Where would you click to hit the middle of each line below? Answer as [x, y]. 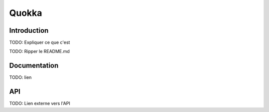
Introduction [29, 30]
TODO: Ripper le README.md [39, 52]
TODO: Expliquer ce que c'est [40, 43]
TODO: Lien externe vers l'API [40, 104]
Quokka [26, 13]
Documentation [34, 66]
